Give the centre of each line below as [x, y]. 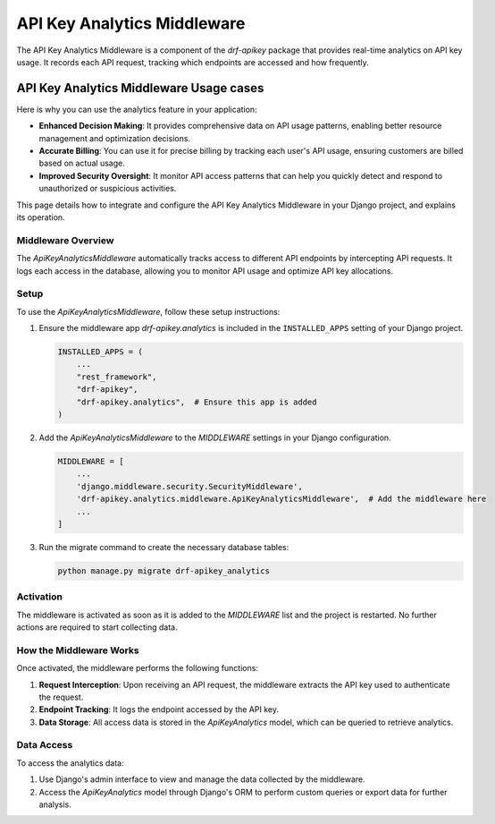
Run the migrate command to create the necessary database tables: [164, 547]
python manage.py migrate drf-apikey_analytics [164, 571]
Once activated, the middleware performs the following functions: [138, 668]
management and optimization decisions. [115, 138]
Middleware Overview [65, 240]
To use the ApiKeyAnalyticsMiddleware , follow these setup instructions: [148, 311]
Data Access [45, 745]
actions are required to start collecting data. [97, 627]
